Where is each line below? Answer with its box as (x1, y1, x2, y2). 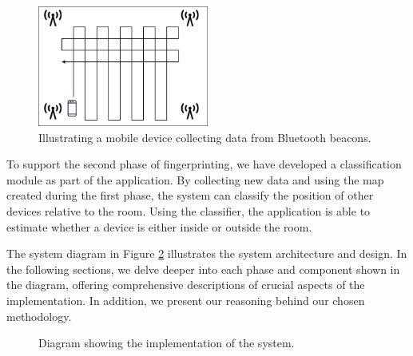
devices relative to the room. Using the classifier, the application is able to (6, 202, 371, 219)
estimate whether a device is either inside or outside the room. (6, 218, 312, 235)
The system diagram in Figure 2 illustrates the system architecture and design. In (6, 245, 407, 262)
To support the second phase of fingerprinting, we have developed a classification (6, 156, 402, 172)
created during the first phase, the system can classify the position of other (6, 187, 374, 204)
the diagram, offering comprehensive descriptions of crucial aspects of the (6, 276, 365, 293)
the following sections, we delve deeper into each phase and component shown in (6, 260, 400, 277)
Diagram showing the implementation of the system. (38, 334, 295, 351)
